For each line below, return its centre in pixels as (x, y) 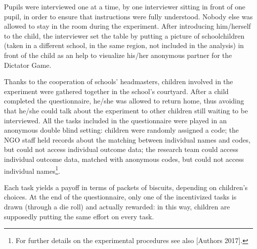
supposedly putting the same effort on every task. (79, 216)
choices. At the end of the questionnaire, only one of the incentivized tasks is (120, 197)
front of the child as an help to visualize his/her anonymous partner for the (118, 55)
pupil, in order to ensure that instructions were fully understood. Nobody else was (128, 16)
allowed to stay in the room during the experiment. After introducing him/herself (128, 26)
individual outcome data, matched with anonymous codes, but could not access (124, 159)
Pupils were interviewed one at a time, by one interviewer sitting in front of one (125, 6)
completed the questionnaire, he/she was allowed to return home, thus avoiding (124, 101)
